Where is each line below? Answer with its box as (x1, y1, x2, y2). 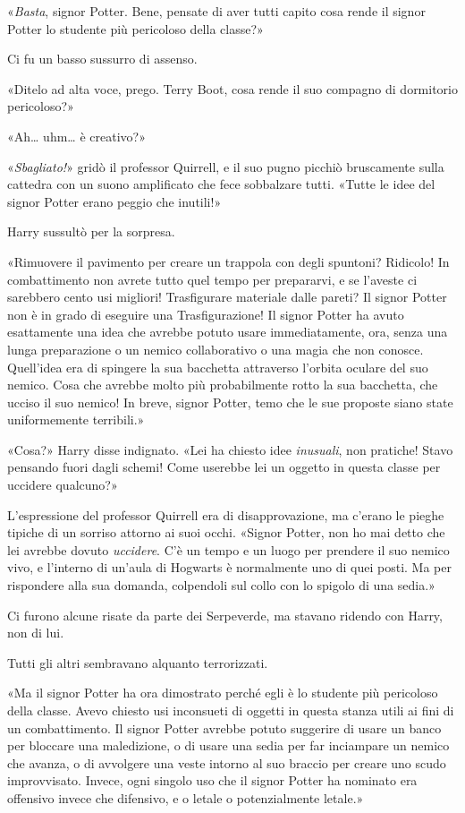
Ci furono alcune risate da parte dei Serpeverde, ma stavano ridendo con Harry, (7, 605, 443, 624)
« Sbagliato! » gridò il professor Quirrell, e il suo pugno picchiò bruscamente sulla (7, 157, 444, 175)
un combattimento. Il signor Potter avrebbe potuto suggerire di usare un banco (7, 718, 442, 737)
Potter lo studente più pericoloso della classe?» (7, 19, 264, 38)
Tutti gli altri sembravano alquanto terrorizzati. (7, 653, 268, 672)
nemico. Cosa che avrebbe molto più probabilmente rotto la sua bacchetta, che (7, 375, 438, 394)
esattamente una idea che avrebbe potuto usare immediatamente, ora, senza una (7, 322, 448, 341)
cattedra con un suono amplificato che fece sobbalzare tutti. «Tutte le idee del (7, 175, 435, 193)
